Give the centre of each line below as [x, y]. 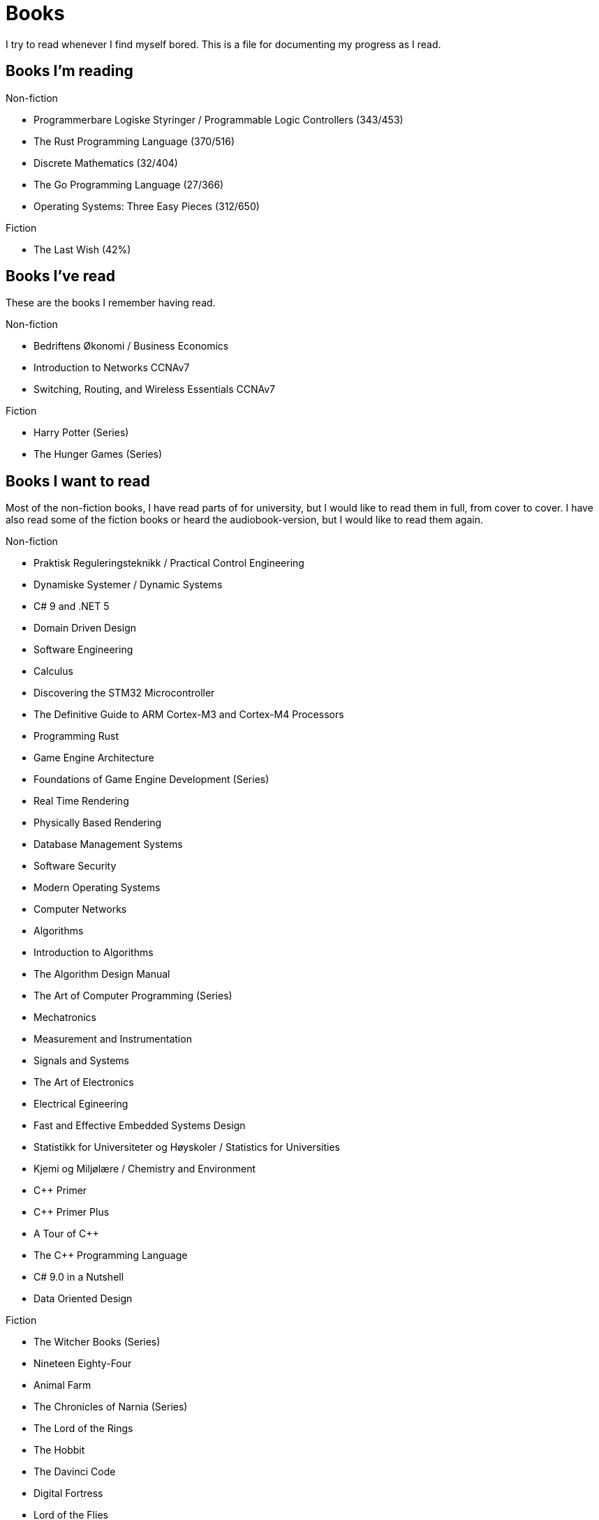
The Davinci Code [75, 1472]
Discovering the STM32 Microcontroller [124, 693]
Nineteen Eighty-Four [83, 1364]
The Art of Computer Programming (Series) [133, 996]
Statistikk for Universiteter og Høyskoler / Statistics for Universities [187, 1147]
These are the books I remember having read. [111, 303]
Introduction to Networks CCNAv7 [112, 368]
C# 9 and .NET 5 [72, 606]
